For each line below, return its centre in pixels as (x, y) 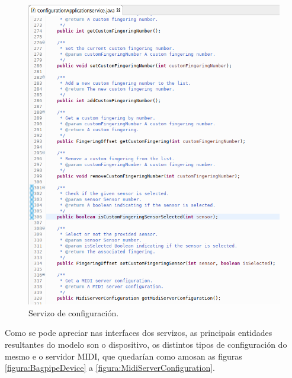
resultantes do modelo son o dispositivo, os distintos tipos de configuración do (146, 344)
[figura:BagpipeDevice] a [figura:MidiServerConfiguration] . (110, 368)
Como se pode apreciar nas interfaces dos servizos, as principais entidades (139, 333)
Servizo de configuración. (74, 312)
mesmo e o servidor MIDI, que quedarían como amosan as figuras (123, 356)
